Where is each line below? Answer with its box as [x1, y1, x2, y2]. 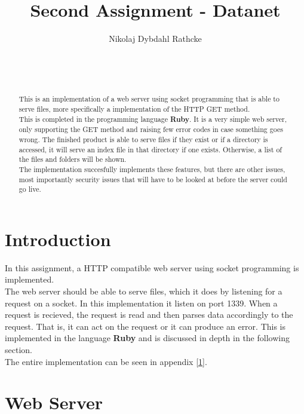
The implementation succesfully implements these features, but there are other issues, [19, 164, 285, 174]
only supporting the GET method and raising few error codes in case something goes [19, 124, 283, 134]
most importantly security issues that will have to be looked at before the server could [19, 174, 287, 184]
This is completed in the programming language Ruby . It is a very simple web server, [19, 114, 287, 124]
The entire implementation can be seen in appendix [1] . [5, 355, 207, 367]
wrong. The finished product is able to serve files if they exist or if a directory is [19, 134, 268, 144]
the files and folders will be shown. [19, 154, 127, 164]
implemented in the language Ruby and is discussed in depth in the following [5, 332, 290, 344]
